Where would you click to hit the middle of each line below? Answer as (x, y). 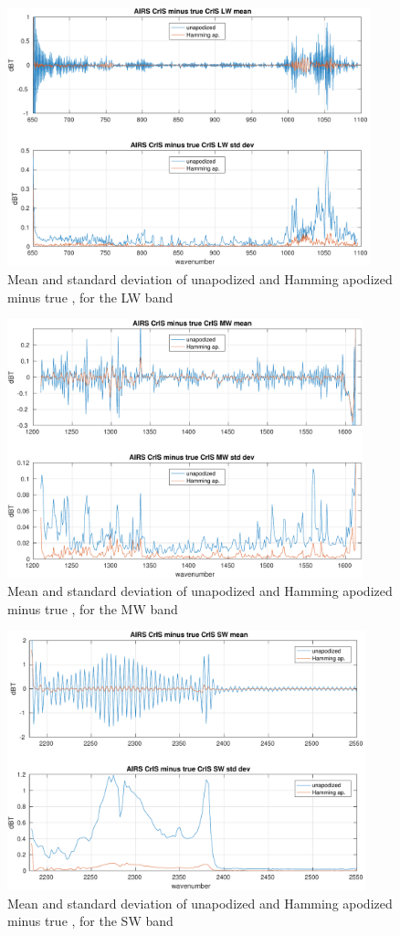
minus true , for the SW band (90, 921)
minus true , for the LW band (90, 297)
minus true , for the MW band (93, 608)
